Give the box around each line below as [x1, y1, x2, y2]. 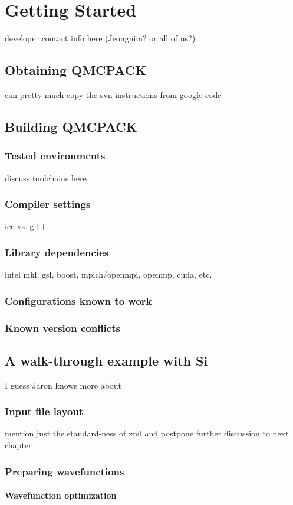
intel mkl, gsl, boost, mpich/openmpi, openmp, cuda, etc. [5, 268, 212, 281]
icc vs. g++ [5, 220, 47, 232]
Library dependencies [5, 245, 109, 259]
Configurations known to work [5, 293, 152, 308]
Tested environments [5, 148, 106, 163]
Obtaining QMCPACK [5, 61, 147, 79]
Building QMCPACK [5, 117, 137, 135]
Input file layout [5, 404, 84, 419]
